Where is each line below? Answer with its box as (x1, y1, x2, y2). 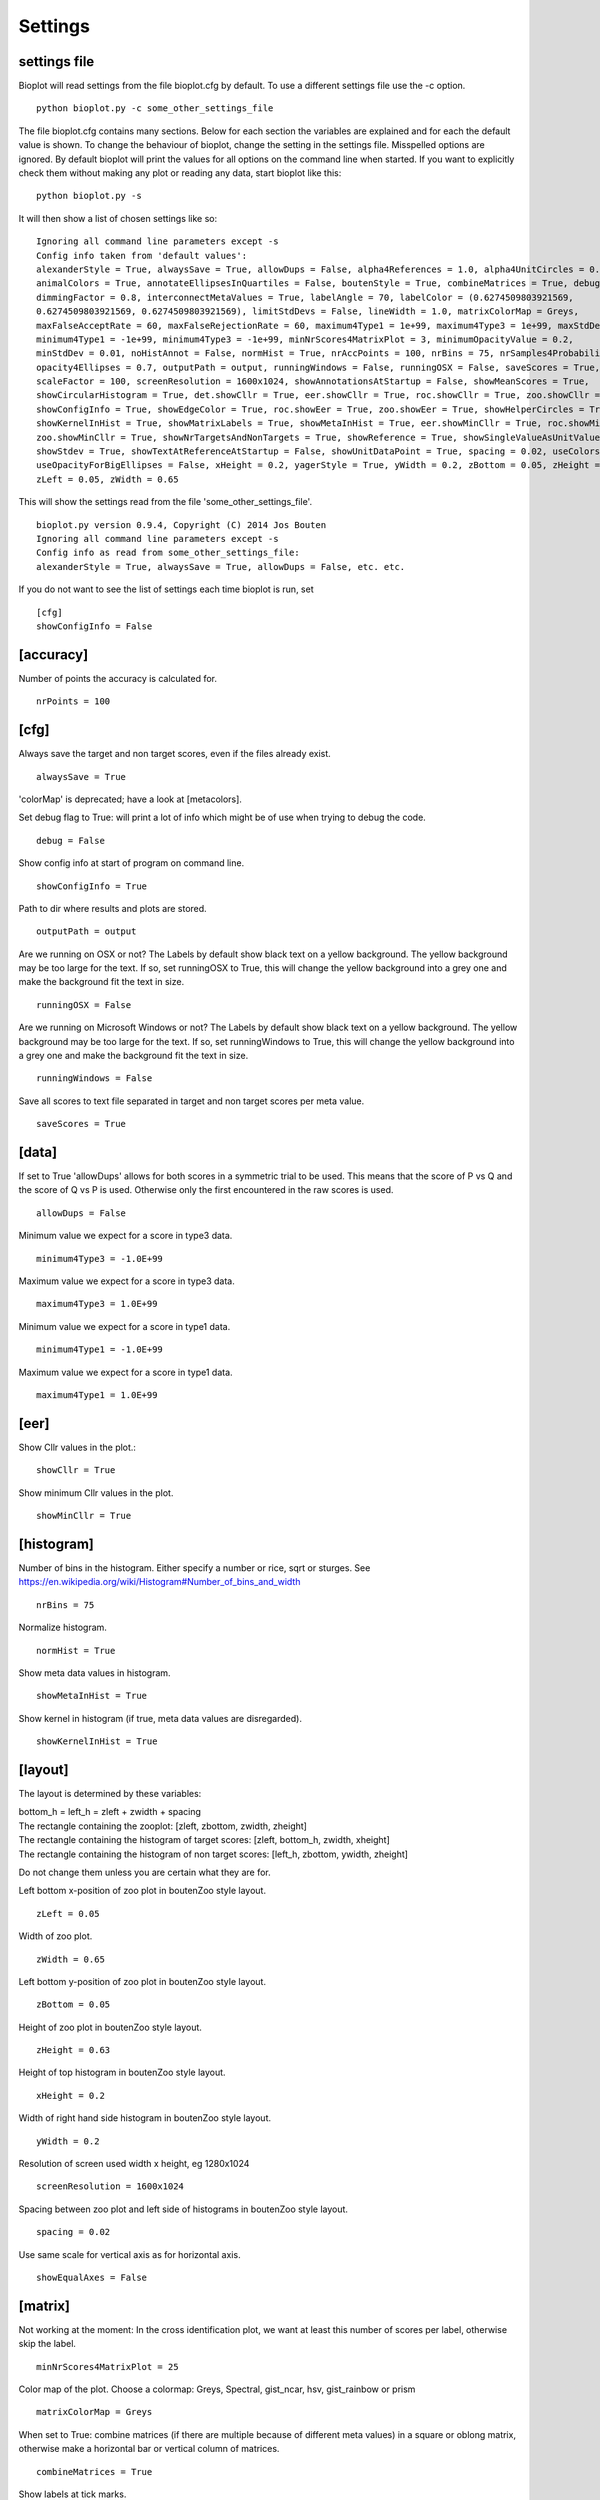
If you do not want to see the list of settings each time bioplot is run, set (18, 583, 314, 595)
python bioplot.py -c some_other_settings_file (36, 103, 274, 114)
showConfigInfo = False (36, 620, 153, 632)
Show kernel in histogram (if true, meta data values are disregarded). (18, 1712, 302, 1724)
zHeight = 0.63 (36, 2045, 111, 2056)
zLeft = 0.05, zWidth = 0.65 (36, 473, 179, 485)
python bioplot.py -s (36, 190, 142, 202)
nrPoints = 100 (36, 696, 111, 707)
